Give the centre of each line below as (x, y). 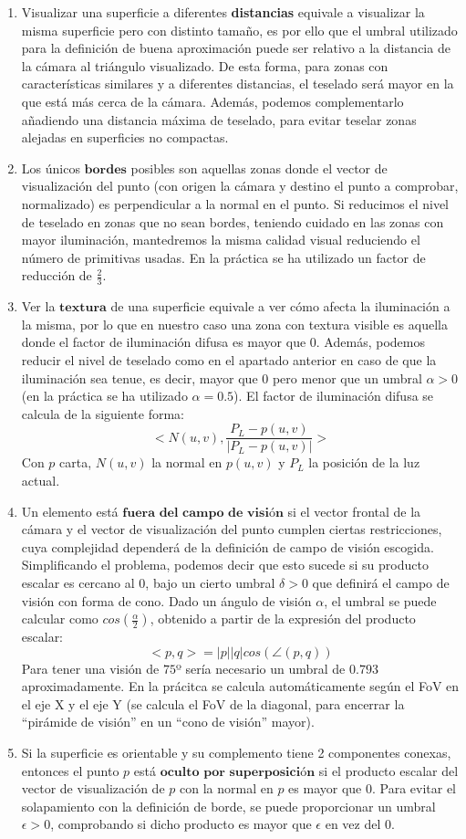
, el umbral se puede (380, 600)
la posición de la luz (364, 462)
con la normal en (227, 788)
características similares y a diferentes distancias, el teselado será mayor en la (238, 84)
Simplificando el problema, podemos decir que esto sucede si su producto (225, 565)
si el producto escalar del (388, 770)
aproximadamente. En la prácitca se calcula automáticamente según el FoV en (240, 686)
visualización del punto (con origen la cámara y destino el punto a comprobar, (240, 186)
